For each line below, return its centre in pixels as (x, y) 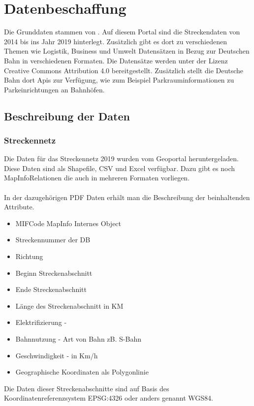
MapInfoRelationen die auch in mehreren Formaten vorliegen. (97, 178)
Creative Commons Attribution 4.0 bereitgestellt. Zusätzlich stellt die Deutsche (124, 70)
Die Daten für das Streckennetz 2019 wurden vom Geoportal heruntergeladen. (121, 159)
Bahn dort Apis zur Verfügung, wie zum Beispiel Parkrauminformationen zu (119, 80)
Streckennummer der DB (53, 240)
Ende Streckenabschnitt (51, 289)
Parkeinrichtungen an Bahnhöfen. (54, 89)
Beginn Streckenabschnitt (54, 273)
